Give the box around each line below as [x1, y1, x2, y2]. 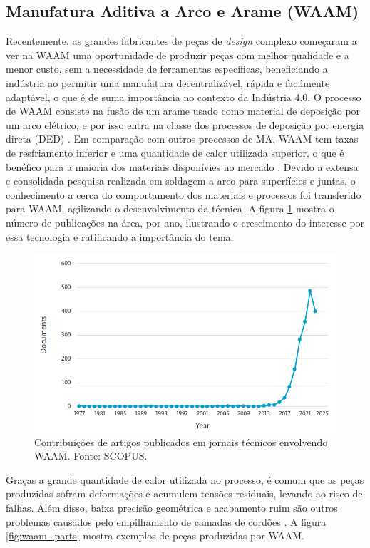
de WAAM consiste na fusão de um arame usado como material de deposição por [6, 103, 361, 118]
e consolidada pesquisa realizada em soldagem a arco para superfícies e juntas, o [6, 173, 356, 188]
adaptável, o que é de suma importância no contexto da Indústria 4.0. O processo [6, 89, 361, 104]
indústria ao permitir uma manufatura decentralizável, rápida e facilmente [6, 75, 330, 90]
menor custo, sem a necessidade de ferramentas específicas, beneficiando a [6, 61, 328, 76]
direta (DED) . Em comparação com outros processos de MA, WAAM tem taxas [6, 131, 359, 146]
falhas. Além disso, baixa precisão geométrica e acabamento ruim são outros [6, 500, 338, 515]
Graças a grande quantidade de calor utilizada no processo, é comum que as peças [6, 472, 364, 487]
